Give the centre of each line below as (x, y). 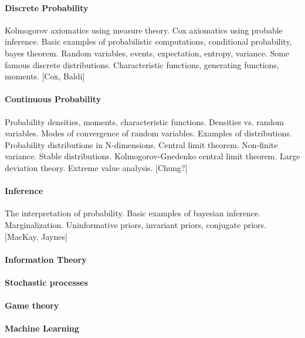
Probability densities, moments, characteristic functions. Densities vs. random (144, 121)
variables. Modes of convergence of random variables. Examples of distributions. (148, 133)
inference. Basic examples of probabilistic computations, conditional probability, (148, 41)
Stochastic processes (46, 282)
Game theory (32, 305)
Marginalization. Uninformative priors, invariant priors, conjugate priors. (135, 224)
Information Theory (46, 259)
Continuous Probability (53, 99)
